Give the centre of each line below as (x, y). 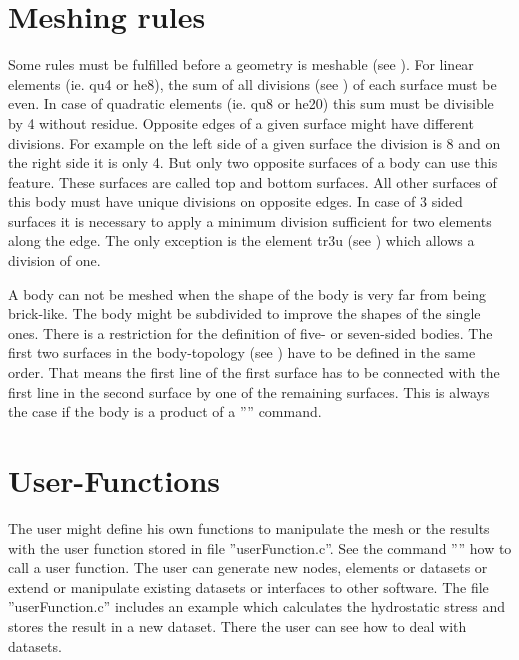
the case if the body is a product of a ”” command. (165, 411)
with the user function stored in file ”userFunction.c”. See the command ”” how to (260, 547)
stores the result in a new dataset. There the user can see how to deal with (237, 625)
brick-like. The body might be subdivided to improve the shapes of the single (244, 313)
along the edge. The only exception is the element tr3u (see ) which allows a (241, 240)
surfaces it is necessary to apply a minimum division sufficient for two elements (250, 220)
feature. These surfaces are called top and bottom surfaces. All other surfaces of (252, 181)
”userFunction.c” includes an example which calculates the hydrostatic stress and (257, 606)
